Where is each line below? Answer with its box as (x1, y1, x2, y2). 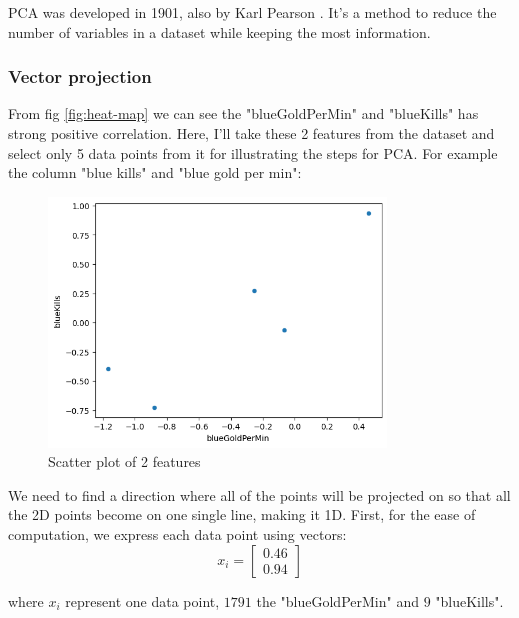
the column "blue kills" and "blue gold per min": (8, 162, 302, 183)
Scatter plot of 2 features (48, 451, 201, 472)
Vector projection (8, 64, 152, 89)
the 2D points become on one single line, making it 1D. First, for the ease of (8, 504, 476, 525)
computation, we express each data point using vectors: (8, 523, 347, 544)
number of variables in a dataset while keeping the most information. (8, 21, 431, 42)
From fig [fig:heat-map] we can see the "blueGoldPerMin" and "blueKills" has (8, 103, 479, 124)
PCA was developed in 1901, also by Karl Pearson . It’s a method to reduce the (8, 2, 497, 22)
